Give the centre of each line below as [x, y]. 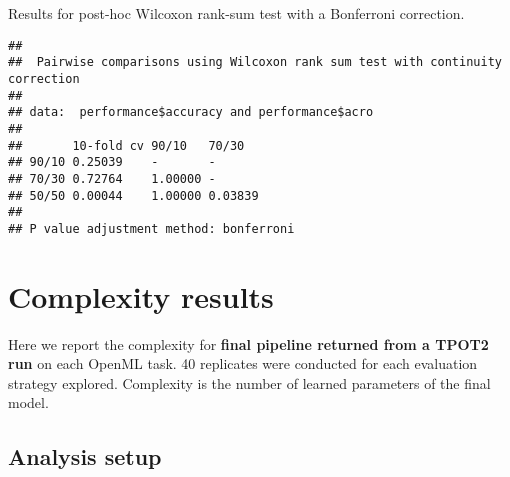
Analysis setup [85, 456]
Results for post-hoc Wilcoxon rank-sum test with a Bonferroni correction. [236, 13]
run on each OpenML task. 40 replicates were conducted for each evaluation [243, 363]
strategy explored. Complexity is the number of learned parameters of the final [249, 382]
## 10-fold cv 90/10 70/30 [126, 145]
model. [28, 402]
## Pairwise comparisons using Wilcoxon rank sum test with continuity [255, 62]
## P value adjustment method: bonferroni [151, 228]
